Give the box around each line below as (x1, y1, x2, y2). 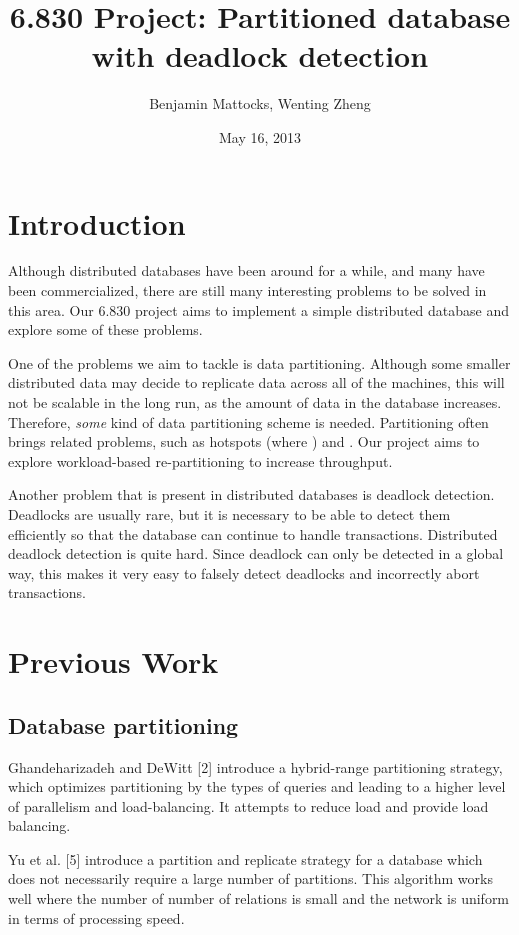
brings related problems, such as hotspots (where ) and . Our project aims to (8, 431, 480, 452)
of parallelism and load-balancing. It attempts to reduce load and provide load (8, 795, 489, 816)
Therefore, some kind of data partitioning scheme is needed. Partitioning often (8, 411, 489, 432)
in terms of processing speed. (8, 907, 185, 928)
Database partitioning (8, 709, 239, 740)
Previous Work (8, 641, 219, 682)
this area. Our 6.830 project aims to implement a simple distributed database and (8, 299, 510, 320)
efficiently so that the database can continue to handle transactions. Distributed (8, 523, 498, 544)
